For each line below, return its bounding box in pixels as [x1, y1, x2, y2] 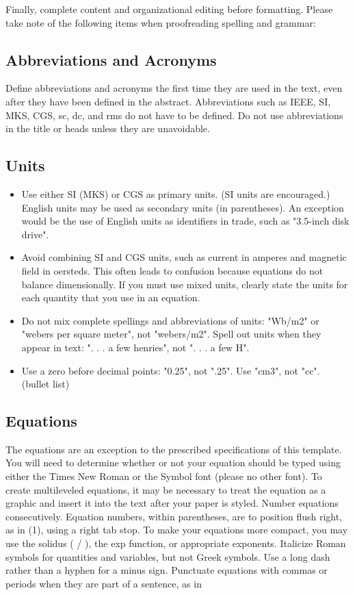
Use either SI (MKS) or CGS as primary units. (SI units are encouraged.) [21, 186, 330, 201]
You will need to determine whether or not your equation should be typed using [5, 455, 341, 470]
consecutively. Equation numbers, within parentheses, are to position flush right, [5, 509, 343, 523]
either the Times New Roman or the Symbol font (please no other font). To [5, 469, 322, 483]
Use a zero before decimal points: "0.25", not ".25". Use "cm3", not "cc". [21, 363, 320, 377]
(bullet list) [21, 377, 70, 391]
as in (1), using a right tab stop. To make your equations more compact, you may [5, 522, 348, 537]
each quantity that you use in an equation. [21, 290, 200, 305]
